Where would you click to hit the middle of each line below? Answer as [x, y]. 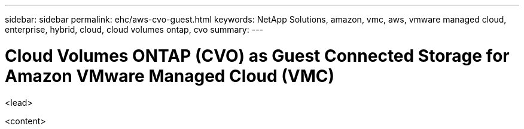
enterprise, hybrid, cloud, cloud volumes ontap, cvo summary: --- [134, 29]
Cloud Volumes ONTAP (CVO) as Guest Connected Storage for [257, 56]
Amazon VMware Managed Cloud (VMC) [170, 76]
